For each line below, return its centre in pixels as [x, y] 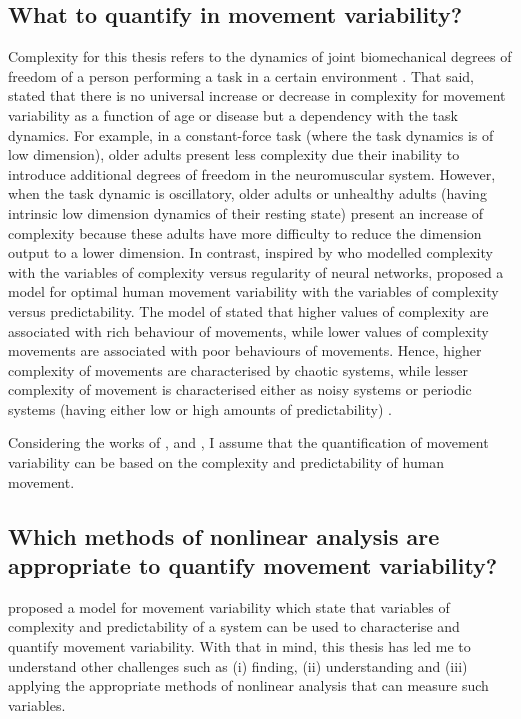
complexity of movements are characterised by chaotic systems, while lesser [238, 369]
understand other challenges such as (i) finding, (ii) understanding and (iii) [238, 665]
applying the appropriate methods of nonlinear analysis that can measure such [248, 685]
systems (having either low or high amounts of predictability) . [200, 408]
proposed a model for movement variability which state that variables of [229, 606]
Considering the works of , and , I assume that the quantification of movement [248, 442]
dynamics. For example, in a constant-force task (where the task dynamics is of [251, 134]
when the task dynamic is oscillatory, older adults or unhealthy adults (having [247, 193]
